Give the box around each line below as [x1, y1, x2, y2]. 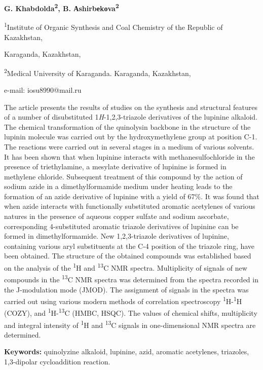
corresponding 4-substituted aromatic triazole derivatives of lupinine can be [4, 220, 239, 231]
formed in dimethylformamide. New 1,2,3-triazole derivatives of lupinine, [4, 231, 229, 241]
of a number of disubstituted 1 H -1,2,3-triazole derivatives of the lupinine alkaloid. [4, 112, 258, 122]
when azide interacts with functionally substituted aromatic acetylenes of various [4, 201, 255, 211]
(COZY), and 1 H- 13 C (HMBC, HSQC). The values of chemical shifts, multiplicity [4, 306, 257, 318]
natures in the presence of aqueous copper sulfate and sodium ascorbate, [4, 211, 229, 221]
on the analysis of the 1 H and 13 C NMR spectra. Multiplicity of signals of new [4, 261, 247, 273]
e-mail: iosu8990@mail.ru [4, 84, 82, 95]
